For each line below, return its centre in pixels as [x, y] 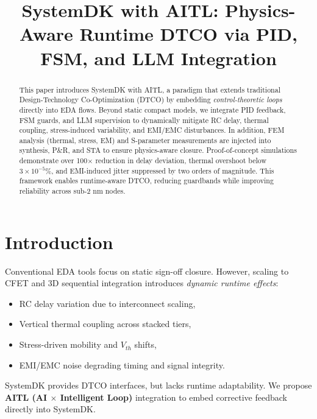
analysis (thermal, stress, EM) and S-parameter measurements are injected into [145, 140]
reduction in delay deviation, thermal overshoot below [181, 160]
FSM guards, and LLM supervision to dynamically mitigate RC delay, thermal [144, 120]
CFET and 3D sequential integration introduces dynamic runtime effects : [142, 283]
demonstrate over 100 [53, 160]
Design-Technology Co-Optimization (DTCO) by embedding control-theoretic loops [151, 100]
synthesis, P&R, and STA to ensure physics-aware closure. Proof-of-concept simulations [158, 150]
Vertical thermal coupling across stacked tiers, [105, 324]
